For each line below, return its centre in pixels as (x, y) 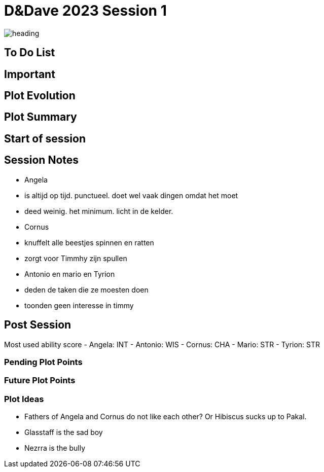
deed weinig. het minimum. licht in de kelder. (99, 211)
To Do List (30, 53)
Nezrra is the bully (55, 448)
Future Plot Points (40, 380)
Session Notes (42, 160)
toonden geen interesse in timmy (79, 305)
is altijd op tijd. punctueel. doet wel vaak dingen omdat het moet (131, 195)
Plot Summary (41, 117)
